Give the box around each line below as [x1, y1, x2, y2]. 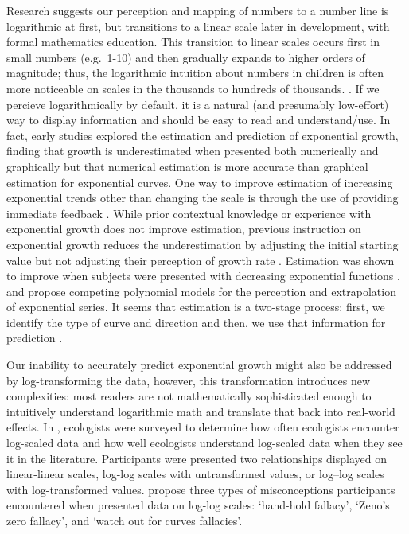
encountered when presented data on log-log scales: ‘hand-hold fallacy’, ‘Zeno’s [6, 497, 390, 513]
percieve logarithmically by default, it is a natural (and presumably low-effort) [6, 95, 389, 112]
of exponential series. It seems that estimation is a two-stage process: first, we [6, 298, 385, 315]
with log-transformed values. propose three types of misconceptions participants [6, 481, 395, 497]
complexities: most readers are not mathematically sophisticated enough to [6, 388, 372, 404]
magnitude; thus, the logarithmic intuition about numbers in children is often [6, 64, 384, 81]
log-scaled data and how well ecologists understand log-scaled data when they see [6, 435, 403, 451]
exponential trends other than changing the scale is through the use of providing [6, 189, 399, 206]
